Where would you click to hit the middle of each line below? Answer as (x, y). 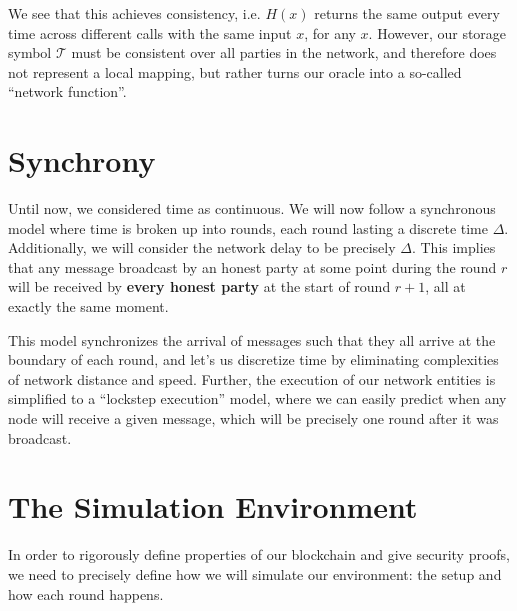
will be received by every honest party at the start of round (199, 286)
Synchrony (82, 160)
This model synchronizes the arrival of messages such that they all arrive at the (252, 339)
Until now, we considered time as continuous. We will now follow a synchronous (252, 208)
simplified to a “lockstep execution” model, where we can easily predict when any (257, 398)
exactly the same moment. (88, 306)
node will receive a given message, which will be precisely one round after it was (253, 418)
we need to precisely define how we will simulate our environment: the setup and (255, 573)
